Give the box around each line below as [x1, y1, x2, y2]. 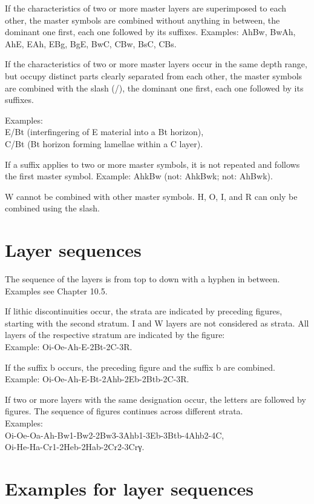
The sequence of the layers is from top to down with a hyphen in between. [5, 273, 280, 285]
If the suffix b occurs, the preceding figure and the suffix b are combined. [5, 360, 275, 373]
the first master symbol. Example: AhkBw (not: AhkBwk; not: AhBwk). [5, 170, 273, 182]
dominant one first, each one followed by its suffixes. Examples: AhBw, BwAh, [5, 25, 296, 38]
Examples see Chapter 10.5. [5, 284, 108, 297]
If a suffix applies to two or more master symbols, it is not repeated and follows [5, 157, 300, 170]
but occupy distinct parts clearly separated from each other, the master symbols [5, 69, 303, 82]
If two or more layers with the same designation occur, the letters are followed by [5, 393, 306, 405]
